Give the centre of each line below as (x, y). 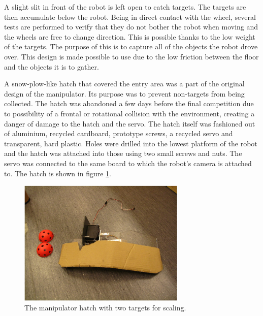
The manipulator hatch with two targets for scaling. (105, 308)
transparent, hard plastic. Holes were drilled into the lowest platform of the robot (131, 143)
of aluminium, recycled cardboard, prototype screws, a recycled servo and (119, 133)
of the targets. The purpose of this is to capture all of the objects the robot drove (131, 46)
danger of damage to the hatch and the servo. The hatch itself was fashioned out (130, 123)
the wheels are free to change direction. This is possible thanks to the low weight (130, 36)
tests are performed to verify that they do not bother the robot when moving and (131, 27)
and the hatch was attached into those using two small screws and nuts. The (123, 153)
